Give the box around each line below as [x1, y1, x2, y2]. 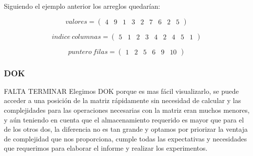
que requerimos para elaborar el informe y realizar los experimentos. [4, 143, 208, 153]
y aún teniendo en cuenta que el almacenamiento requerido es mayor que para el [4, 114, 244, 124]
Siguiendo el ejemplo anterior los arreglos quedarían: [4, 1, 160, 11]
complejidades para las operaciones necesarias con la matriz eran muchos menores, [4, 105, 250, 115]
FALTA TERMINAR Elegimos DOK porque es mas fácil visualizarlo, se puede [4, 86, 239, 96]
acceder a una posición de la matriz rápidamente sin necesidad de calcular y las [4, 95, 241, 105]
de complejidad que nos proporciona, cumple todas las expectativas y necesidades [4, 133, 247, 143]
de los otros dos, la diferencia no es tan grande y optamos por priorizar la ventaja [4, 124, 248, 134]
